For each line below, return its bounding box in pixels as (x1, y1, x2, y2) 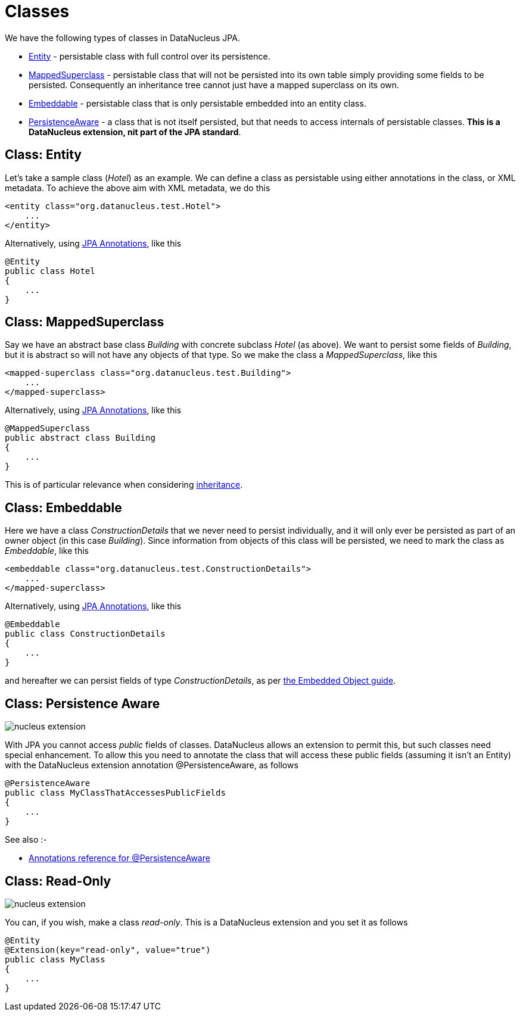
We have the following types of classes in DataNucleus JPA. (5, 32, 240, 43)
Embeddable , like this (5, 546, 89, 556)
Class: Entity (5, 147, 82, 163)
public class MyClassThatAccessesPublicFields (5, 788, 226, 798)
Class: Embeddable (5, 500, 122, 515)
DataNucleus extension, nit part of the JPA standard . (29, 126, 241, 137)
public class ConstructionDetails (5, 629, 166, 639)
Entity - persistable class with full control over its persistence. (29, 51, 270, 61)
